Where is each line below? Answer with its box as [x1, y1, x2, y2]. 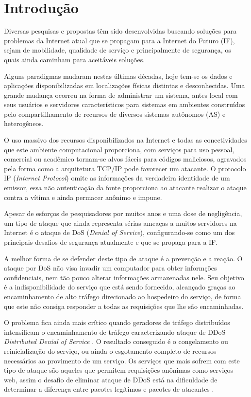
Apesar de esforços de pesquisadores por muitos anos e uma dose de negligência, [4, 208, 242, 218]
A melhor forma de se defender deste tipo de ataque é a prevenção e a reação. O [4, 253, 243, 263]
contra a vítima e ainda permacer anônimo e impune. [4, 192, 162, 202]
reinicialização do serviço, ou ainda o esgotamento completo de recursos [4, 345, 217, 356]
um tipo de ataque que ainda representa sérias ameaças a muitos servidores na [4, 217, 237, 228]
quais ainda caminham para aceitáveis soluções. [4, 54, 145, 64]
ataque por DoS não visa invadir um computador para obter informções [4, 263, 217, 273]
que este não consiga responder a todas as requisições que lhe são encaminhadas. [4, 301, 244, 311]
